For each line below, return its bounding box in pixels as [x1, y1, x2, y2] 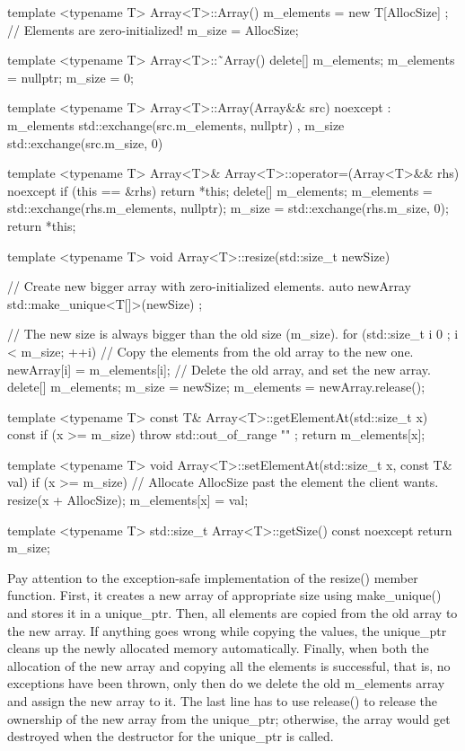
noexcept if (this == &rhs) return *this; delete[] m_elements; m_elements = [7, 181, 433, 199]
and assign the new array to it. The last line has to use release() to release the [7, 692, 437, 710]
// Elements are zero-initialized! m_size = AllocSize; [7, 20, 299, 39]
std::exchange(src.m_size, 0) [7, 133, 163, 152]
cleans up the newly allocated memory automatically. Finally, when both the [7, 639, 429, 658]
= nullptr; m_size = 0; [7, 67, 134, 86]
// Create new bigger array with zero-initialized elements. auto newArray [7, 277, 411, 296]
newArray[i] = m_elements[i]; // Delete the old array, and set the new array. [7, 359, 431, 378]
